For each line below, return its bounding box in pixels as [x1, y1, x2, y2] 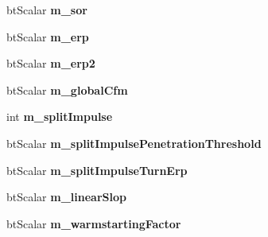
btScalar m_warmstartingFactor [6, 215, 181, 231]
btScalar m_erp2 [6, 55, 95, 72]
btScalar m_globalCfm [6, 81, 128, 98]
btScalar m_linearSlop [6, 188, 126, 205]
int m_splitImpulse [6, 108, 113, 125]
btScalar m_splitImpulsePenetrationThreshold [6, 134, 262, 151]
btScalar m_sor [6, 2, 87, 17]
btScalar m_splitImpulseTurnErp [6, 161, 188, 178]
